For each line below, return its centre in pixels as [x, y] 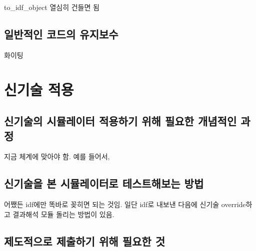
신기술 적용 [39, 89]
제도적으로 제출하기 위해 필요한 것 [84, 241]
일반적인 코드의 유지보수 [61, 34]
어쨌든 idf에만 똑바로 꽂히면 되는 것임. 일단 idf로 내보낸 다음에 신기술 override [125, 204]
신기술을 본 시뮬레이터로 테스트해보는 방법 [104, 183]
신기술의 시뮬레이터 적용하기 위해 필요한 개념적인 [120, 121]
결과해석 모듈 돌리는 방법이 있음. [63, 214]
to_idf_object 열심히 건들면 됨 [52, 7]
